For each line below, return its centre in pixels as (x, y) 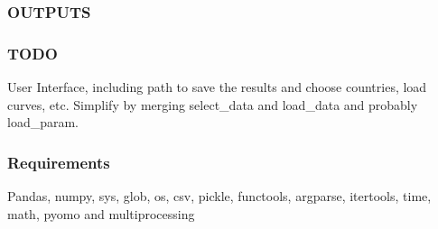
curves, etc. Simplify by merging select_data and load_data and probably (213, 104)
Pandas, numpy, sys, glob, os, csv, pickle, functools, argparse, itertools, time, (219, 196)
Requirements (59, 162)
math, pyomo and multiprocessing (101, 213)
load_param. (43, 122)
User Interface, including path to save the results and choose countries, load (217, 87)
